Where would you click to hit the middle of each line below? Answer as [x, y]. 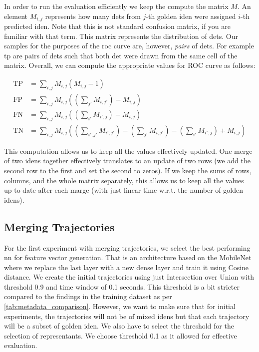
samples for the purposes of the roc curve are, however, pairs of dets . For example [129, 46]
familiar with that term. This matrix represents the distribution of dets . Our [121, 36]
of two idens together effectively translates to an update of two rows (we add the [127, 161]
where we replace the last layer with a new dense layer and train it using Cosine [127, 267]
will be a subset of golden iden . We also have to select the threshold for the [119, 326]
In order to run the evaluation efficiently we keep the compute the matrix [116, 6]
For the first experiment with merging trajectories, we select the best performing [127, 247]
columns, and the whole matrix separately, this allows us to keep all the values [124, 180]
